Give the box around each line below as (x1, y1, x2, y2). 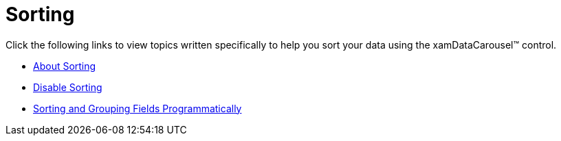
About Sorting (33, 60, 96, 72)
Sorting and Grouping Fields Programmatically (33, 102, 242, 114)
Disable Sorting (33, 81, 102, 93)
